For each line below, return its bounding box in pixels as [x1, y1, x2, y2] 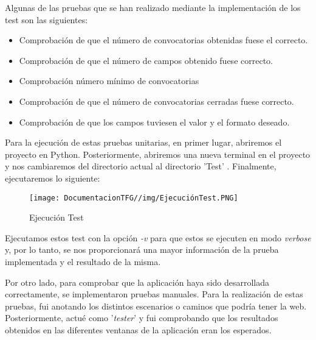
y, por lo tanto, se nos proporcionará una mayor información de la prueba [5, 243, 279, 256]
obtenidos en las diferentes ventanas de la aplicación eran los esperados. [5, 323, 272, 336]
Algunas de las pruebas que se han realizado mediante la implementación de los [5, 1, 301, 13]
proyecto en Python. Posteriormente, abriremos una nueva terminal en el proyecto [5, 147, 311, 160]
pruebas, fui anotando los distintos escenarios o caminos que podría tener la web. [5, 299, 307, 312]
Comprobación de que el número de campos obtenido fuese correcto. [19, 54, 273, 66]
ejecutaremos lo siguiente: [5, 171, 100, 184]
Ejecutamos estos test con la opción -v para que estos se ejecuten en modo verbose [5, 231, 311, 244]
